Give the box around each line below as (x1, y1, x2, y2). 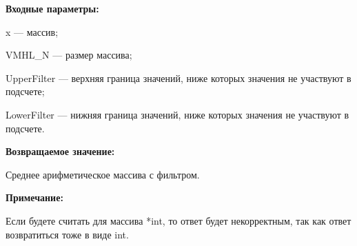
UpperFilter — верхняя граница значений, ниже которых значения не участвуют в (6, 70, 351, 85)
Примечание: (6, 190, 63, 205)
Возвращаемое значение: (6, 144, 115, 158)
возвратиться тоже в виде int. (6, 227, 129, 241)
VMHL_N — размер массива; (6, 48, 132, 62)
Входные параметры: (6, 1, 99, 15)
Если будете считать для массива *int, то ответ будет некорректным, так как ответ (6, 213, 351, 227)
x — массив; (6, 24, 59, 39)
